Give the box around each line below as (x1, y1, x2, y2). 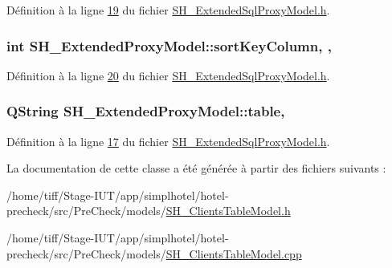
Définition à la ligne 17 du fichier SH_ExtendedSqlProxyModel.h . (6, 132, 330, 149)
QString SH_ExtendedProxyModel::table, (6, 101, 285, 121)
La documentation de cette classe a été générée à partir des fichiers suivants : (6, 160, 386, 177)
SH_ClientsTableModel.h (165, 202, 291, 219)
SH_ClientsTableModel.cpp (165, 245, 302, 262)
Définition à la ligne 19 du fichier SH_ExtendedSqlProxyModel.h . (6, 2, 330, 18)
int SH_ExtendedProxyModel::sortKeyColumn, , (6, 35, 332, 55)
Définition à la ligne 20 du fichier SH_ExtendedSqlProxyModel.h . (6, 67, 330, 83)
